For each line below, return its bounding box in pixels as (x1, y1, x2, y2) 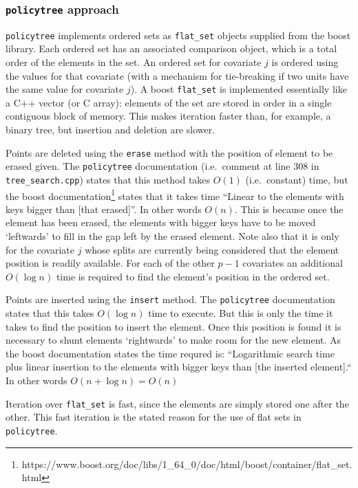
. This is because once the (234, 201, 344, 216)
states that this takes (6, 306, 94, 320)
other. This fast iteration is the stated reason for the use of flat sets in (6, 410, 302, 424)
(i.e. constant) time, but (245, 172, 348, 186)
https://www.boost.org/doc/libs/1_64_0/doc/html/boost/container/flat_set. (21, 456, 352, 471)
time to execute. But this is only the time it (148, 306, 333, 320)
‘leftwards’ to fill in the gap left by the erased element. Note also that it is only (6, 229, 339, 243)
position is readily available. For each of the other (6, 256, 215, 270)
